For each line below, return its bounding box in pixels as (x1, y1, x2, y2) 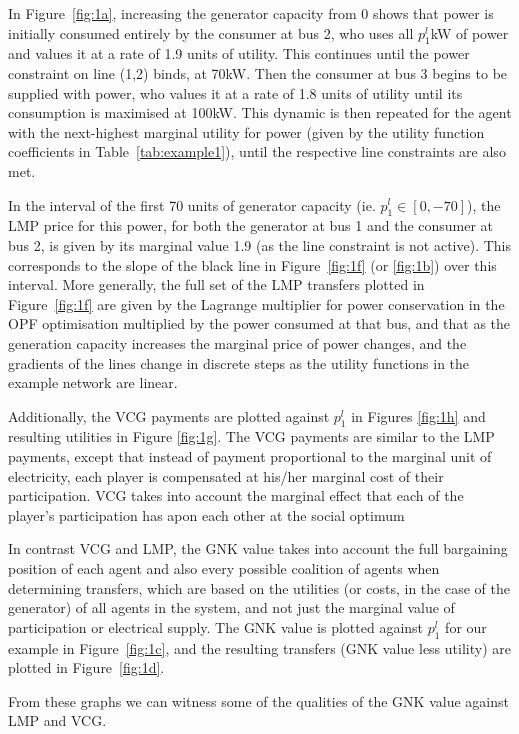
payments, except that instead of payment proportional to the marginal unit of (8, 446, 492, 467)
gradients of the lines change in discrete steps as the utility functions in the (8, 352, 470, 373)
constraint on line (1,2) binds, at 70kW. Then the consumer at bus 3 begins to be (8, 62, 508, 83)
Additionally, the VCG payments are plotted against (8, 405, 330, 426)
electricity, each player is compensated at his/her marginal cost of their (8, 465, 444, 486)
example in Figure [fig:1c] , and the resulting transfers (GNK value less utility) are (8, 637, 511, 658)
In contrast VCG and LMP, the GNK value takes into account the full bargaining (8, 538, 508, 559)
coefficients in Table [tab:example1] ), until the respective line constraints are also (8, 141, 506, 162)
